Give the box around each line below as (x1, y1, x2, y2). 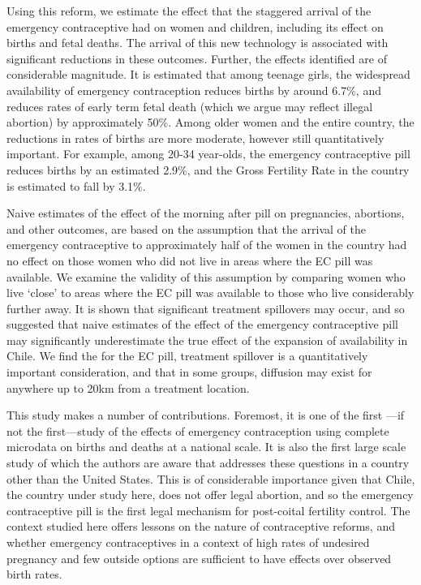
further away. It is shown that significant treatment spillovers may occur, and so (6, 299, 405, 316)
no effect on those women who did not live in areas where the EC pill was (6, 252, 373, 269)
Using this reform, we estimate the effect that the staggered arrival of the (6, 2, 372, 19)
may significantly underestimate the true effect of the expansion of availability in (6, 331, 408, 348)
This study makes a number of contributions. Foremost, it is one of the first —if (6, 406, 405, 424)
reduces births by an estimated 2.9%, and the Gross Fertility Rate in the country (6, 161, 410, 178)
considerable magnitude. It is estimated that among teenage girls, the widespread (6, 66, 410, 83)
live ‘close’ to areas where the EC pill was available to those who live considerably (6, 284, 415, 301)
